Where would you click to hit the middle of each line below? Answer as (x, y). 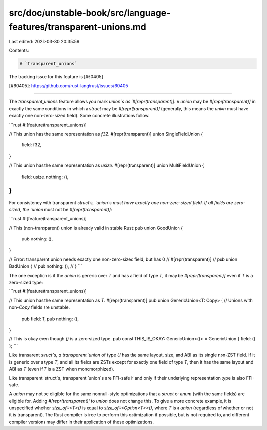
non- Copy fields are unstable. (40, 307)
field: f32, (31, 145)
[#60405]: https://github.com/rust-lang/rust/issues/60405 (68, 86)
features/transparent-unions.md (78, 27)
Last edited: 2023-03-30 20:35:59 (44, 42)
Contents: (19, 50)
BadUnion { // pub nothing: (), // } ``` (45, 266)
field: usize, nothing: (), (45, 177)
